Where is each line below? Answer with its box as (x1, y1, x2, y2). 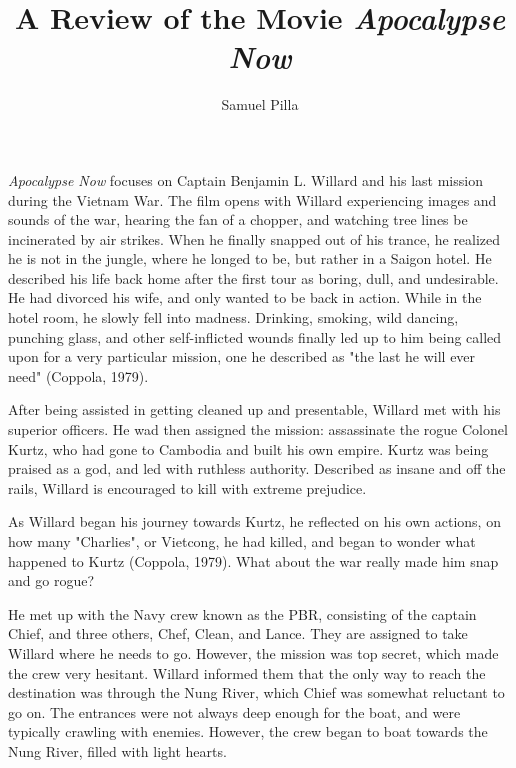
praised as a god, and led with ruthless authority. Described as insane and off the (8, 458, 506, 479)
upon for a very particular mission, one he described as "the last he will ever (8, 346, 476, 367)
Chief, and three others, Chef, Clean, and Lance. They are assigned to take (8, 623, 468, 644)
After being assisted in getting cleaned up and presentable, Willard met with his (8, 399, 501, 420)
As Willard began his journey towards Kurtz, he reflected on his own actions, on (8, 511, 501, 532)
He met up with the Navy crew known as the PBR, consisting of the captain (8, 603, 477, 624)
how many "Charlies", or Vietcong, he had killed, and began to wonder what (8, 531, 476, 551)
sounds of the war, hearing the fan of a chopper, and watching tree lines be (8, 209, 468, 230)
